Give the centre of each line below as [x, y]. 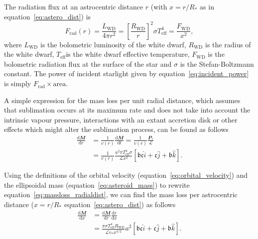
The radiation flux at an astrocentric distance [74, 6]
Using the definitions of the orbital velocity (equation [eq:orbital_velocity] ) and [126, 175]
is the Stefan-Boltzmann [217, 63]
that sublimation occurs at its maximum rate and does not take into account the [127, 110]
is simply [18, 83]
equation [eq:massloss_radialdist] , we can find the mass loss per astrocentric [121, 194]
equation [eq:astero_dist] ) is [48, 16]
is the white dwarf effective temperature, [128, 54]
